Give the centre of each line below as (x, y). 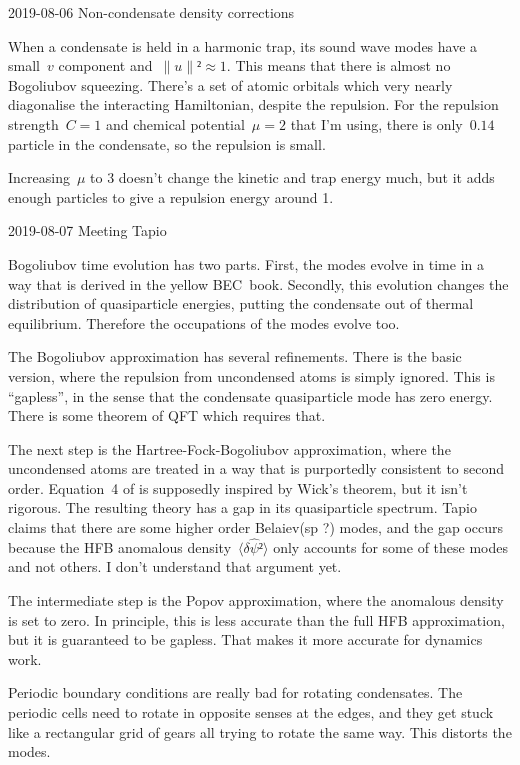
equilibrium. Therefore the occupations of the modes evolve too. (204, 322)
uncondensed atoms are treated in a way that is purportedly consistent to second (256, 468)
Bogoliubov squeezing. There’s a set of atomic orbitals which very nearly (230, 84)
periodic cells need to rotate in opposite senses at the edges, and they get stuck (251, 712)
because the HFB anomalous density (120, 546)
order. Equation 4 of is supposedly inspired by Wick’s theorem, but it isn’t (238, 487)
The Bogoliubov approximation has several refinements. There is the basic (235, 356)
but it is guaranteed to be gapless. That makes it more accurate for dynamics (245, 639)
